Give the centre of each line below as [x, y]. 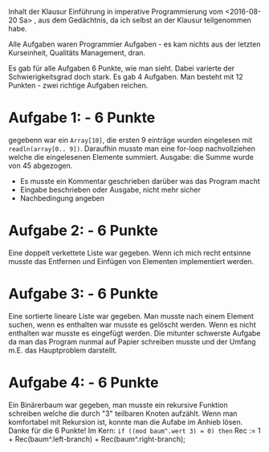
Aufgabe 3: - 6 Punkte [84, 294]
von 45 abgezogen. [41, 165]
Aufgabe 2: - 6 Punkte [83, 231]
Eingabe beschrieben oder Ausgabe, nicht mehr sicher [110, 189]
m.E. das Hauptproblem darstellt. [63, 350]
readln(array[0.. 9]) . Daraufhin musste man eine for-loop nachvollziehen [132, 149]
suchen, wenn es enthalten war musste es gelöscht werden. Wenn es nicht [132, 324]
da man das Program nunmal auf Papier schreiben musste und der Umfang [132, 341]
